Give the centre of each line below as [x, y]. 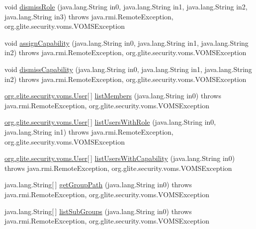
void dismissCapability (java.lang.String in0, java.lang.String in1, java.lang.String [128, 69]
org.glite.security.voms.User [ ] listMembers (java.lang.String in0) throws [113, 96]
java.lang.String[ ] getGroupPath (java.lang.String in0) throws [98, 185]
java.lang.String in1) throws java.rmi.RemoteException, [89, 131]
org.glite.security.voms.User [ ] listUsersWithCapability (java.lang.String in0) [120, 158]
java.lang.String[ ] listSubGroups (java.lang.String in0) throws [98, 211]
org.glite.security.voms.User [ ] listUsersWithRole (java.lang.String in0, [110, 122]
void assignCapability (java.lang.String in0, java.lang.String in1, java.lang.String [127, 42]
